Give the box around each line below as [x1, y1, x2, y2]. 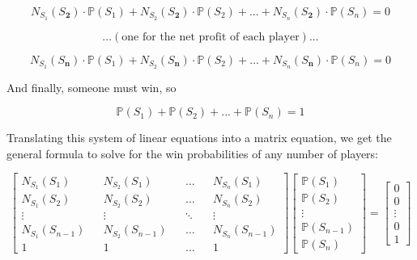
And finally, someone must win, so [6, 78, 177, 95]
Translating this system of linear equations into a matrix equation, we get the [6, 129, 392, 146]
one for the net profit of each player [121, 31, 300, 43]
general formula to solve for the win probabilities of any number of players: [6, 145, 378, 161]
